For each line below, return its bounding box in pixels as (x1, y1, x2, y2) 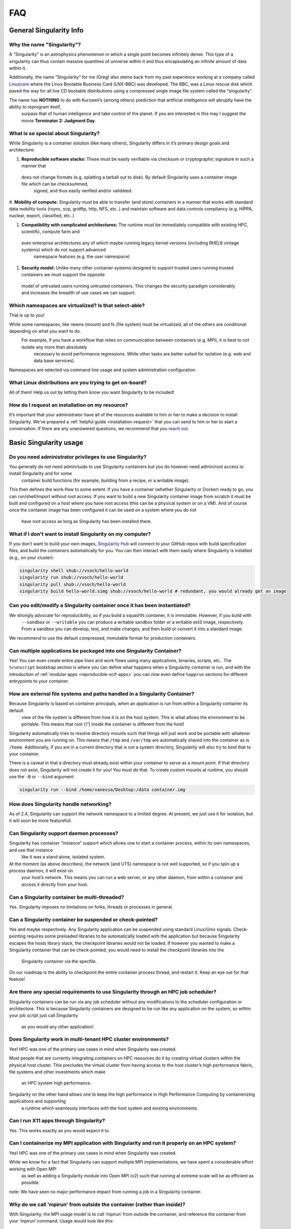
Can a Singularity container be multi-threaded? (9, 894, 124, 901)
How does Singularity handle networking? (9, 800, 112, 807)
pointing (9, 933, 26, 939)
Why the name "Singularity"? (9, 41, 81, 48)
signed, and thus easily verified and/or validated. (33, 188, 133, 194)
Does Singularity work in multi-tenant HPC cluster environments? (9, 1036, 169, 1043)
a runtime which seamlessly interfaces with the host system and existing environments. (21, 1105, 199, 1111)
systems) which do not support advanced (21, 247, 106, 253)
